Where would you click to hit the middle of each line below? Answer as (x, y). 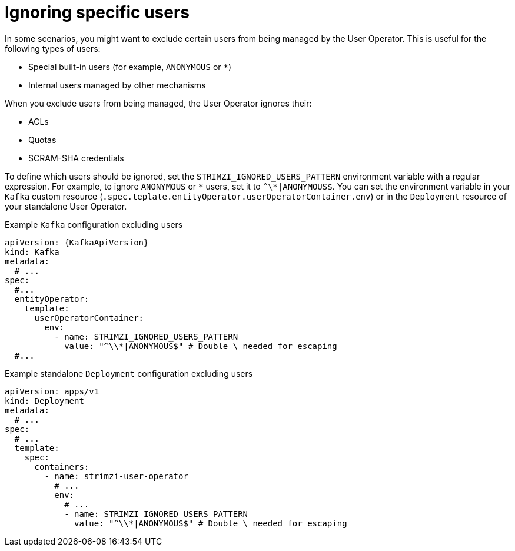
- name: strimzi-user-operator (116, 476)
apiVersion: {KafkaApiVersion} (77, 242)
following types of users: (53, 48)
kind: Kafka (32, 252)
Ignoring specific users (97, 12)
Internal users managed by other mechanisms (117, 85)
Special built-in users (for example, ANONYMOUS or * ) (130, 67)
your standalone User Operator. (66, 206)
